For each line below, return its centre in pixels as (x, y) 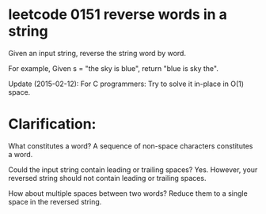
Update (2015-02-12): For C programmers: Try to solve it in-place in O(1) (126, 84)
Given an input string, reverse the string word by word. (97, 53)
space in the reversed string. (55, 201)
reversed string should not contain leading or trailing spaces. (107, 178)
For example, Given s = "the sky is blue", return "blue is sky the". (114, 68)
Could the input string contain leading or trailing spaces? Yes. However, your (133, 169)
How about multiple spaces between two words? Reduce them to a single (128, 193)
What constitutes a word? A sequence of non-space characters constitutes (131, 146)
